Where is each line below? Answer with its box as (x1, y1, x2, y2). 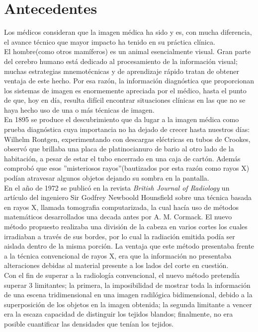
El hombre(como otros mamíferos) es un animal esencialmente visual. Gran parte (4, 46, 251, 57)
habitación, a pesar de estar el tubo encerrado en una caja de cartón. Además (4, 153, 241, 163)
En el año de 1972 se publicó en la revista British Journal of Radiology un (4, 182, 230, 193)
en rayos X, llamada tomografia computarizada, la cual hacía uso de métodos (4, 201, 239, 212)
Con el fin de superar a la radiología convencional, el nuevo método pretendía (4, 269, 240, 280)
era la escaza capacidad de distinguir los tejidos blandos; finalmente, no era (4, 309, 233, 319)
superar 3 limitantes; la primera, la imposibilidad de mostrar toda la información (4, 279, 251, 290)
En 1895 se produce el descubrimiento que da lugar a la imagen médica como (4, 114, 239, 125)
